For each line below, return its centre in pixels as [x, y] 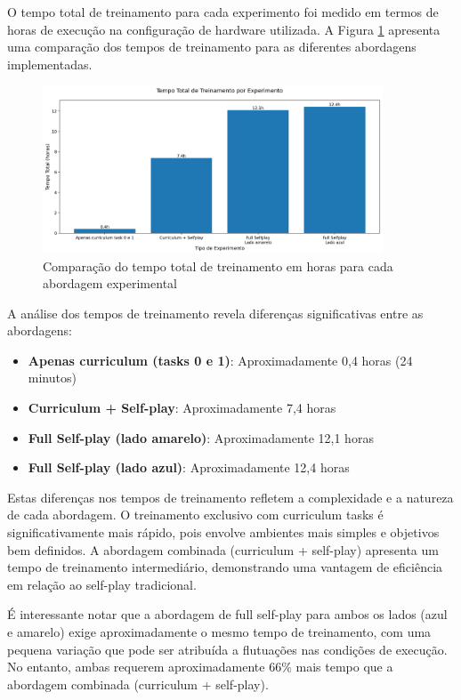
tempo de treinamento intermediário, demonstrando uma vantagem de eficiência [225, 567]
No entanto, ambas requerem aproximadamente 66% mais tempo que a [200, 667]
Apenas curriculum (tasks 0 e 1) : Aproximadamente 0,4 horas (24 [220, 360]
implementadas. [50, 64]
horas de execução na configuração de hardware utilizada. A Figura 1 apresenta [224, 29]
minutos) [52, 378]
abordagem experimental [110, 283]
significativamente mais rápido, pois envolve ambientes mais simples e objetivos [223, 532]
